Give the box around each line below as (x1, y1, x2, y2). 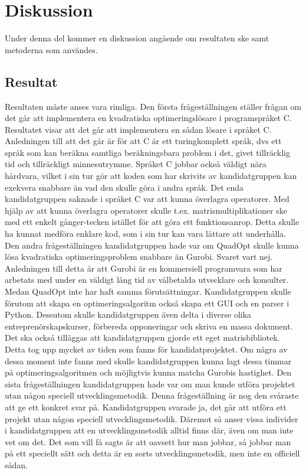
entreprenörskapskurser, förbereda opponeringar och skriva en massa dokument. (5, 319, 293, 332)
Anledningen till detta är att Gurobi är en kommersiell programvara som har (5, 262, 282, 274)
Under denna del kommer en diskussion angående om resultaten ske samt (5, 32, 269, 44)
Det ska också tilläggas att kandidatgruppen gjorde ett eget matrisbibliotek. (5, 331, 280, 344)
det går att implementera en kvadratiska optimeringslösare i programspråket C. (5, 112, 292, 124)
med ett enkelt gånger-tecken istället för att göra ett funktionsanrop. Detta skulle (5, 216, 300, 228)
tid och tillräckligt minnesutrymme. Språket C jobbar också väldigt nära (5, 158, 266, 170)
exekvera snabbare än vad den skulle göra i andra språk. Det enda (5, 181, 244, 193)
